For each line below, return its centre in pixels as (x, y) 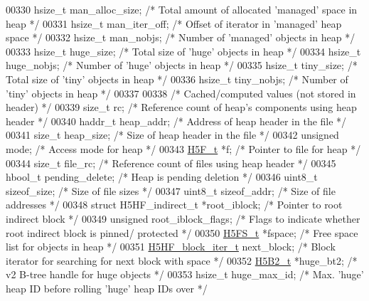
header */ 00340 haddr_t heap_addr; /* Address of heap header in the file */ (176, 121)
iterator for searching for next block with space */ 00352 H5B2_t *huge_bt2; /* (182, 260)
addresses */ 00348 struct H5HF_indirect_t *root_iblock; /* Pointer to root (174, 205)
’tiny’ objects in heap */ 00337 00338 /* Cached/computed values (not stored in (181, 93)
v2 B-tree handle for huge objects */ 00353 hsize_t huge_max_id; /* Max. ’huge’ (185, 274)
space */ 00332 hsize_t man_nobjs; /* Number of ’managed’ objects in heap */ (181, 37)
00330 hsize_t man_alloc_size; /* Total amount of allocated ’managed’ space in (182, 9)
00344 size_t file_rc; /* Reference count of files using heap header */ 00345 (171, 163)
